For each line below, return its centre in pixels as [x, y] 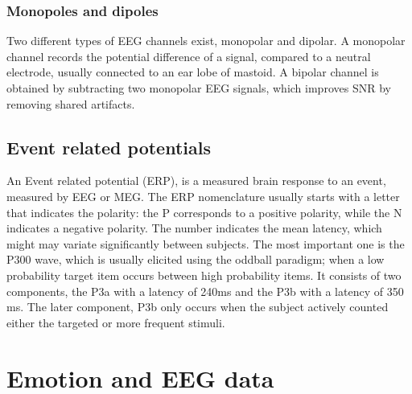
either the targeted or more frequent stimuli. [116, 322]
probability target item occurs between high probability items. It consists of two [204, 275]
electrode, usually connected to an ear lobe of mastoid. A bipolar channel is [193, 72]
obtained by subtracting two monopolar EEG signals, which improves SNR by [199, 88]
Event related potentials [109, 147]
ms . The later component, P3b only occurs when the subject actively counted [198, 307]
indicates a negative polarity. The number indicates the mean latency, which [194, 228]
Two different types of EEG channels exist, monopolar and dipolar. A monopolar [206, 41]
